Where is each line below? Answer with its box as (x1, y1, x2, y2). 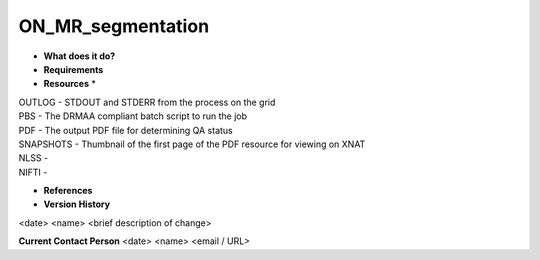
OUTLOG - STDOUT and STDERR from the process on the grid (18, 96, 276, 108)
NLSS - (18, 152, 49, 164)
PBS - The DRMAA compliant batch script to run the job (18, 110, 248, 122)
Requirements (43, 63, 104, 75)
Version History (43, 198, 110, 210)
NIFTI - (18, 166, 48, 178)
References (43, 185, 93, 197)
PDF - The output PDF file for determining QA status (18, 124, 234, 136)
